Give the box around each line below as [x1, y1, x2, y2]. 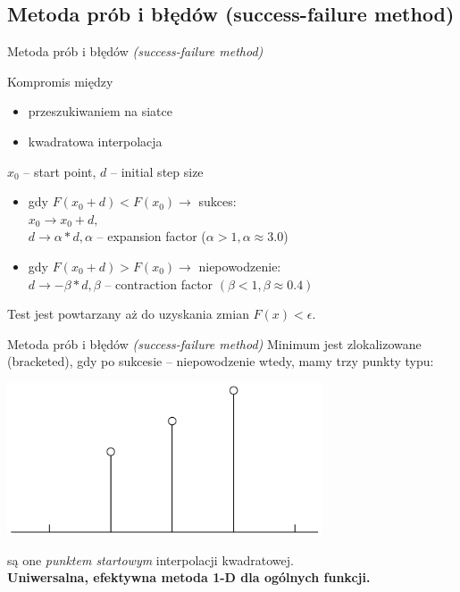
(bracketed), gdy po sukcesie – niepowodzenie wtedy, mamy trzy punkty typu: [7, 352, 434, 371]
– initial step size [110, 162, 204, 180]
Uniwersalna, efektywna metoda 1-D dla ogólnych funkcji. [7, 568, 371, 587]
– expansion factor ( [96, 227, 206, 246]
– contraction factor [105, 274, 213, 293]
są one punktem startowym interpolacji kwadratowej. [7, 550, 294, 569]
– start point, [23, 162, 96, 180]
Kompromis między [7, 71, 113, 90]
